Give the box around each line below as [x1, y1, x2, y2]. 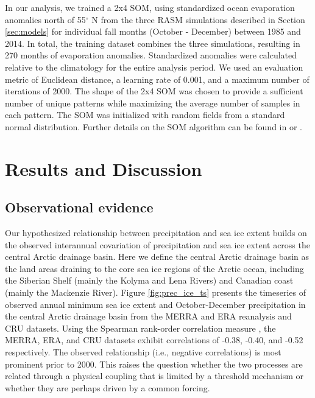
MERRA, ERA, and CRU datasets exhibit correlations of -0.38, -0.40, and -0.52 [5, 333, 303, 346]
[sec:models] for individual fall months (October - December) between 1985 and [5, 25, 301, 38]
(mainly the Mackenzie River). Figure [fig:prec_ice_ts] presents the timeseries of [5, 286, 306, 299]
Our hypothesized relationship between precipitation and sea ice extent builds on [5, 226, 307, 239]
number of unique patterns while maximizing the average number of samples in [5, 96, 300, 109]
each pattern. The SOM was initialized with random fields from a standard [5, 108, 285, 121]
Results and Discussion [5, 156, 202, 181]
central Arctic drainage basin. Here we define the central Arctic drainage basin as [5, 250, 310, 263]
